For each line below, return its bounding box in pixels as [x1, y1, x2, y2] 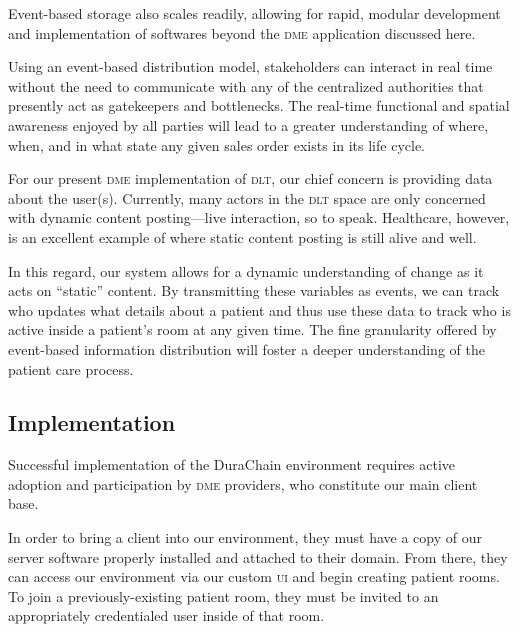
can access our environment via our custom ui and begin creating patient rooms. [8, 566, 500, 587]
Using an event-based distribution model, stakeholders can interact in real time [8, 56, 493, 77]
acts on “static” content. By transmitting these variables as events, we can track [8, 280, 500, 301]
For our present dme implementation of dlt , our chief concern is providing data [8, 168, 493, 189]
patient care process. [8, 358, 134, 379]
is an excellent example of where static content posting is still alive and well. [8, 226, 477, 247]
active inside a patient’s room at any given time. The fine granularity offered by [8, 319, 497, 340]
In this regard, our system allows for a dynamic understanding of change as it [8, 260, 484, 281]
